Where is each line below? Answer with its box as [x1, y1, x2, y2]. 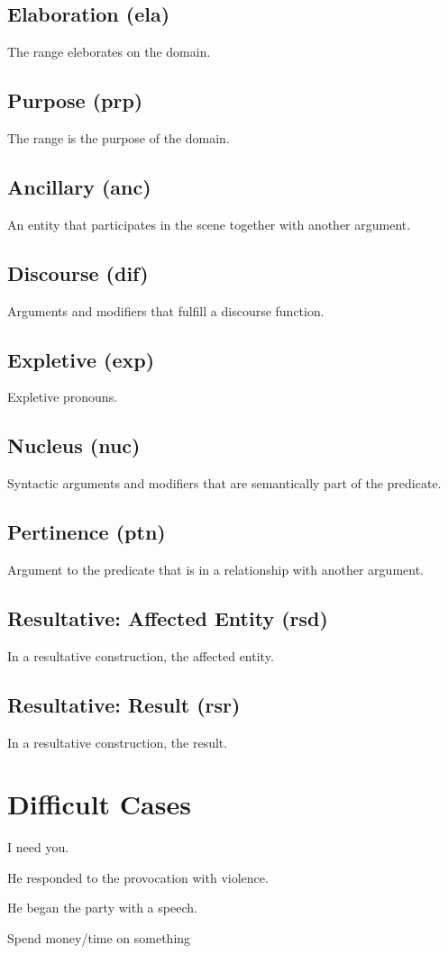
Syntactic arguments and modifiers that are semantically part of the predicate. [7, 474, 442, 493]
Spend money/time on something [7, 929, 191, 948]
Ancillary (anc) [7, 172, 151, 200]
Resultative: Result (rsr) [7, 690, 241, 718]
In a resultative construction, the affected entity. [7, 646, 274, 665]
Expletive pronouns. [7, 387, 118, 406]
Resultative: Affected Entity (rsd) [7, 604, 328, 631]
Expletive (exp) [7, 345, 155, 373]
